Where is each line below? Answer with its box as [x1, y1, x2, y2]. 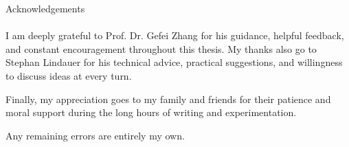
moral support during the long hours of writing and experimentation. [5, 105, 297, 120]
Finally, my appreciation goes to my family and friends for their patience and [5, 91, 331, 106]
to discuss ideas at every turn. [5, 68, 132, 82]
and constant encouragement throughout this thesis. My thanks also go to [5, 41, 317, 56]
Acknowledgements [5, 1, 85, 15]
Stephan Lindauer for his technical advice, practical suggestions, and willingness [5, 55, 343, 69]
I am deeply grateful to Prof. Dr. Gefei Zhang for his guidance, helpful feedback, [5, 28, 344, 43]
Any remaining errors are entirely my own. [5, 128, 185, 142]
